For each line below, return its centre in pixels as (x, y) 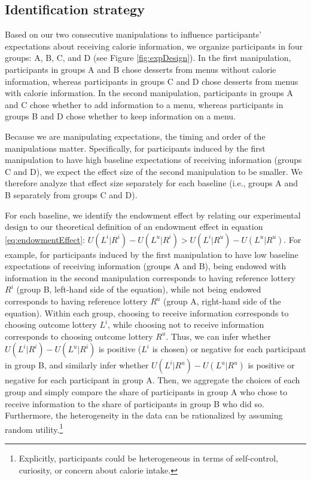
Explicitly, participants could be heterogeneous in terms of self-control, (148, 458)
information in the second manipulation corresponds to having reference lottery (150, 277)
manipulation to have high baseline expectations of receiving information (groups (153, 160)
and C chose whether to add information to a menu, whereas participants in (144, 104)
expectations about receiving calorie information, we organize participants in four (154, 46)
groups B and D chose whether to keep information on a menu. (121, 116)
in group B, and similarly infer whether (77, 365)
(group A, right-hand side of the (222, 301)
